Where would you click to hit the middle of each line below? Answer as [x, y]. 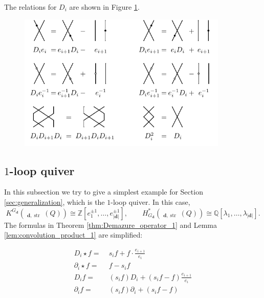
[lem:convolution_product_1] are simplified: [73, 235]
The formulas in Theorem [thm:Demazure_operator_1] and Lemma [111, 225]
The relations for [30, 7]
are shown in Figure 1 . [104, 7]
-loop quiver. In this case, [150, 202]
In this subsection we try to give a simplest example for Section [104, 192]
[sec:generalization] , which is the [54, 202]
